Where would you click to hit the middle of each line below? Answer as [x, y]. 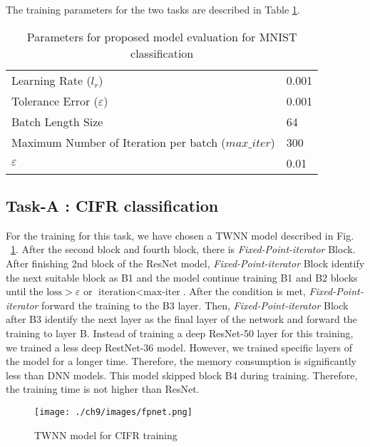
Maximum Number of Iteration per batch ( [119, 142]
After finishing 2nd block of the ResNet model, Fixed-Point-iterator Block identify [185, 263]
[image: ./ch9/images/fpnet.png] [113, 412]
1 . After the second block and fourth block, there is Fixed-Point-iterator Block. [183, 249]
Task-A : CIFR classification [112, 205]
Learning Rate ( [51, 80]
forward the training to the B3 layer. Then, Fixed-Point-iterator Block [195, 305]
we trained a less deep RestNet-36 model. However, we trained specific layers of [179, 347]
